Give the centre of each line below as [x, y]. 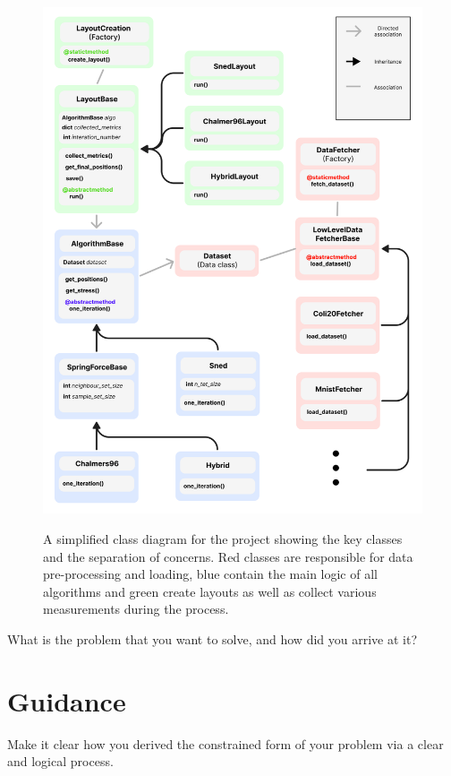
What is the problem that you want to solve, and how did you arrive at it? [212, 638]
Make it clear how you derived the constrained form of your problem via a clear [225, 743]
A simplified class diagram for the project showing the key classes [223, 538]
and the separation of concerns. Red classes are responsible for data [228, 556]
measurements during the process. [136, 609]
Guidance [67, 700]
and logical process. [60, 761]
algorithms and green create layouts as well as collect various [210, 591]
